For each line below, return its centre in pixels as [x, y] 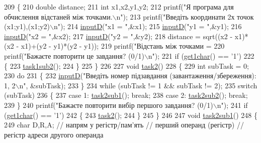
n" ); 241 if [232, 105]
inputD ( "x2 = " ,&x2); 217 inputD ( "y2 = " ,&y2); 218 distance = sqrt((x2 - [118, 36]
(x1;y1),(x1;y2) [27, 26]
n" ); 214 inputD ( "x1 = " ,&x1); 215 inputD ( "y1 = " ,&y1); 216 [148, 26]
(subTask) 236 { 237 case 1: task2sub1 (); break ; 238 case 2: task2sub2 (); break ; [126, 95]
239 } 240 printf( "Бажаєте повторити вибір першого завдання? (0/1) [109, 105]
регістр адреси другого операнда [54, 134]
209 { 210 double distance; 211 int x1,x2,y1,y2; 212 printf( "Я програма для [119, 7]
